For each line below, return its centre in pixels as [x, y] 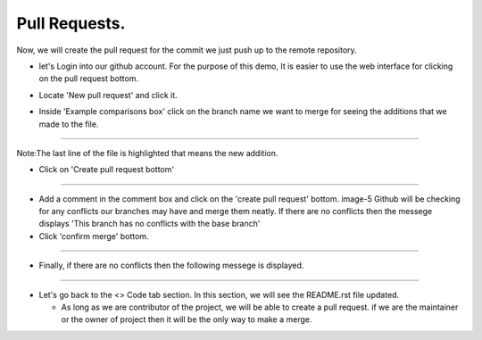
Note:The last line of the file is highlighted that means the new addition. [147, 153]
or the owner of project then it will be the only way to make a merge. [187, 319]
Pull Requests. [71, 23]
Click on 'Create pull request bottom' [106, 170]
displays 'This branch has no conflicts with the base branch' [150, 224]
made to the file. [69, 124]
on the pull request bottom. [88, 79]
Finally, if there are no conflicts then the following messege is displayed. [171, 265]
